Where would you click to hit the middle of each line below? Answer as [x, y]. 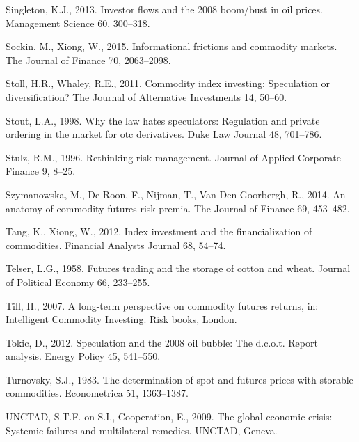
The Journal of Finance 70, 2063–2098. [88, 60]
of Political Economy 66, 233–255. [78, 282]
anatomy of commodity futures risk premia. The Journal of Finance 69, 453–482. [178, 208]
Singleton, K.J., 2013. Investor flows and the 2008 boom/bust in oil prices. [164, 9]
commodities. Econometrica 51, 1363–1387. [97, 393]
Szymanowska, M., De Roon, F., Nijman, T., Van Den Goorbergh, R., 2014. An [176, 194]
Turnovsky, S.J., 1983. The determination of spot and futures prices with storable [179, 379]
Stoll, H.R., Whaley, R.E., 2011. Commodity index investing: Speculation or [168, 83]
